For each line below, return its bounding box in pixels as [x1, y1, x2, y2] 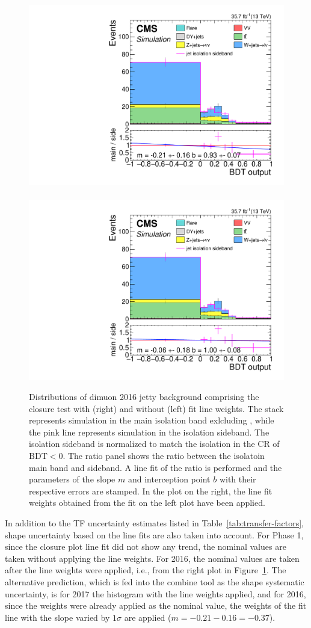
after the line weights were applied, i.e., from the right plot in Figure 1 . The [5, 564, 286, 576]
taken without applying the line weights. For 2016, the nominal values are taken [5, 552, 300, 564]
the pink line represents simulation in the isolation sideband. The [29, 425, 269, 438]
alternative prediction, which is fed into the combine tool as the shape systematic [5, 576, 304, 588]
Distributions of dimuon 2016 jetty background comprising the [29, 390, 259, 403]
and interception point [128, 473, 211, 485]
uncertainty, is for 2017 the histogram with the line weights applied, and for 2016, [5, 587, 306, 600]
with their [219, 473, 256, 485]
